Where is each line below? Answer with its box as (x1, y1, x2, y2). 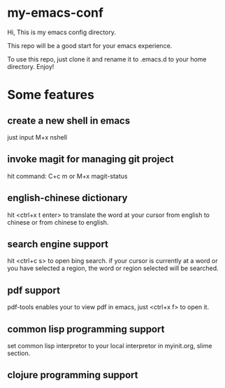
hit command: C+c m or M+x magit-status (7, 172, 128, 180)
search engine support (7, 238, 109, 250)
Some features (7, 87, 94, 103)
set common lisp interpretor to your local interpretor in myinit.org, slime (7, 342, 212, 350)
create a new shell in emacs (7, 114, 131, 126)
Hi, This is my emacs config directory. (7, 28, 117, 36)
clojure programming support (7, 369, 138, 381)
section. (7, 349, 31, 357)
